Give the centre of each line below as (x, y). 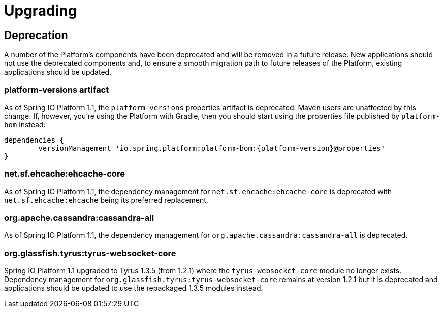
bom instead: (25, 124)
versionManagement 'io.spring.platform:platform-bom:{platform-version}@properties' (212, 148)
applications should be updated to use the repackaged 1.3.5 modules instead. (134, 288)
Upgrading (41, 11)
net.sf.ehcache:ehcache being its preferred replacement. (106, 200)
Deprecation (36, 35)
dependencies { (34, 140)
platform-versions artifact (57, 90)
